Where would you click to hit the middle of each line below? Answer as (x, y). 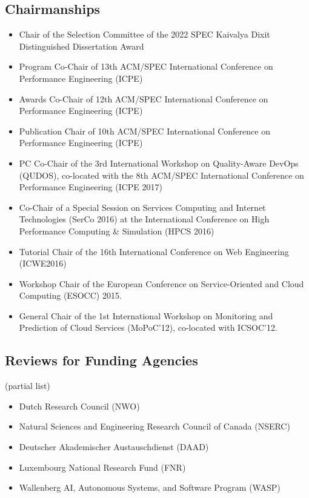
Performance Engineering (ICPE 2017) (91, 187)
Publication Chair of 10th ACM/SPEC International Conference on (145, 131)
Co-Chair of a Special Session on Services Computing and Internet (142, 207)
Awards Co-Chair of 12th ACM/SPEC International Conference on (144, 98)
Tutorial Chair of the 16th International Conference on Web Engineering (154, 251)
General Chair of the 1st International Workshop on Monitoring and (146, 315)
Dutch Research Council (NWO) (79, 406)
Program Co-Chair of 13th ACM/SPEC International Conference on (146, 66)
